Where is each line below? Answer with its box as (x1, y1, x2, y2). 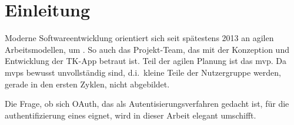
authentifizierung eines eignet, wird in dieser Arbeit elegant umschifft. (5, 109, 256, 121)
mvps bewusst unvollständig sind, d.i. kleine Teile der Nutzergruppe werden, (5, 66, 281, 78)
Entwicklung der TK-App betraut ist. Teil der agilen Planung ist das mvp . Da (5, 55, 286, 67)
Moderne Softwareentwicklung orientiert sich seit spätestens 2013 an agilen (5, 32, 274, 44)
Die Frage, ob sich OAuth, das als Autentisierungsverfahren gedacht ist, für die (5, 97, 289, 110)
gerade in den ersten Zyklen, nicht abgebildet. (5, 77, 170, 90)
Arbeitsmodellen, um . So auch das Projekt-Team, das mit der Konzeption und (5, 43, 289, 55)
